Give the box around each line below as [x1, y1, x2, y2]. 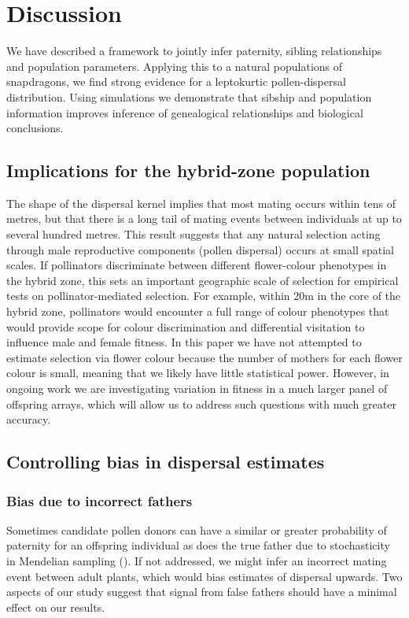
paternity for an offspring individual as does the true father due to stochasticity [6, 537, 390, 553]
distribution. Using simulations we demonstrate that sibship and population [6, 88, 372, 105]
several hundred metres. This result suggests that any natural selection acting [6, 226, 381, 242]
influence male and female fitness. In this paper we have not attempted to [6, 334, 362, 350]
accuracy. [6, 411, 51, 427]
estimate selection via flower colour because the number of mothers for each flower [6, 349, 403, 365]
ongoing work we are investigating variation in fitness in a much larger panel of [6, 380, 388, 397]
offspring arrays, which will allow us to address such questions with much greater [6, 395, 396, 412]
